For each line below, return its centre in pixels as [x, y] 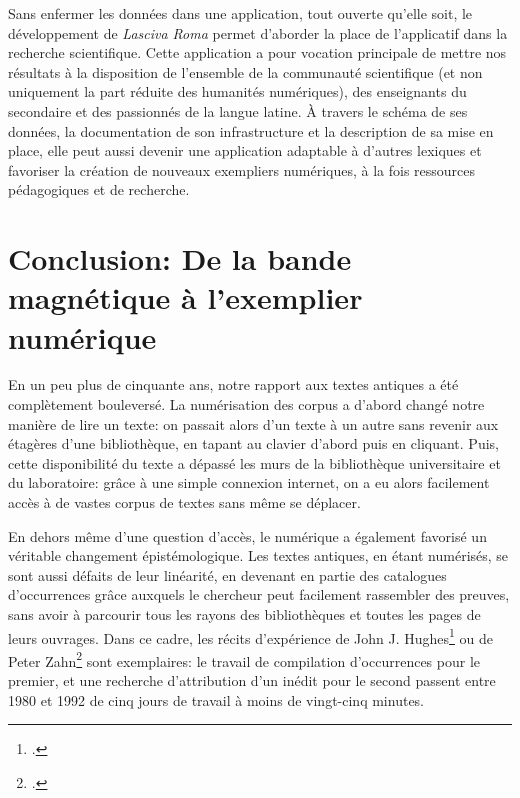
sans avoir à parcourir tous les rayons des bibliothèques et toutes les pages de [244, 613]
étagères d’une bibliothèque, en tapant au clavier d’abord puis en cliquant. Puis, [253, 443]
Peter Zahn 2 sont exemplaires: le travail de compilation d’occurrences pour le [244, 659]
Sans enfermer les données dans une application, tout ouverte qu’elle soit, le [240, 13]
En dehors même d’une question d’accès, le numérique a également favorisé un [247, 535]
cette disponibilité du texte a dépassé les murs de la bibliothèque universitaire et [254, 462]
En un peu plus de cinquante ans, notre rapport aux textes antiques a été [233, 384]
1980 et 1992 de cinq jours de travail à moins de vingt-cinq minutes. [216, 699]
